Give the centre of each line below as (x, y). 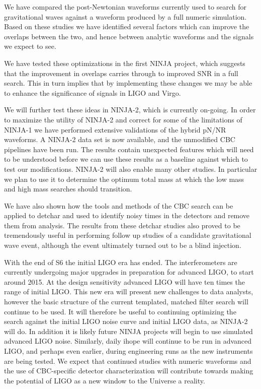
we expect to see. (30, 46)
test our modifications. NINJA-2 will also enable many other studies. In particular (131, 169)
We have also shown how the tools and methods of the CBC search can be (119, 205)
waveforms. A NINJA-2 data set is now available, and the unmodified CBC (120, 139)
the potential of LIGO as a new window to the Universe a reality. (105, 380)
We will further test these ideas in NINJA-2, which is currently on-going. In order (130, 110)
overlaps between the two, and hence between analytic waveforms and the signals (129, 36)
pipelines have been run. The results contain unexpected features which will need (129, 149)
